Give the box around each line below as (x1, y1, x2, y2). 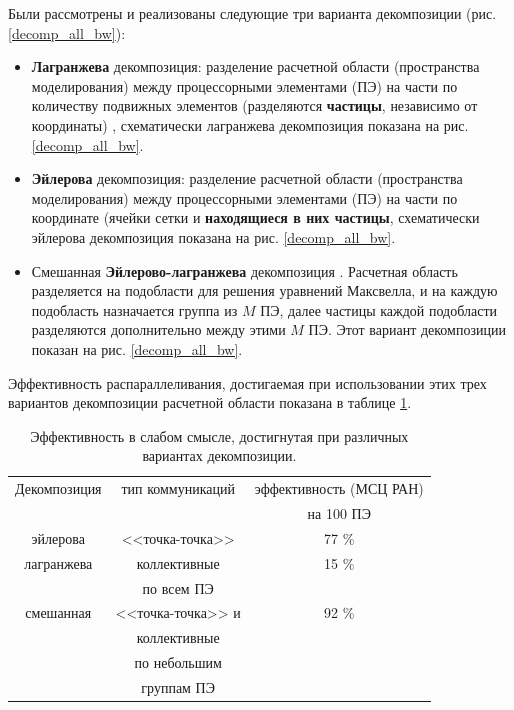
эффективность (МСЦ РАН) (254, 478, 424, 499)
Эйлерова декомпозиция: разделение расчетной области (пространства (31, 168, 463, 189)
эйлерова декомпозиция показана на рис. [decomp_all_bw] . (31, 226, 396, 247)
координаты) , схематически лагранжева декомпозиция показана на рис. (31, 114, 469, 135)
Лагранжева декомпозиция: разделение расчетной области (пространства (31, 56, 480, 77)
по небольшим (134, 652, 222, 673)
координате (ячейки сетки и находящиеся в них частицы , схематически (31, 207, 480, 228)
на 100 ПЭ (307, 502, 371, 523)
